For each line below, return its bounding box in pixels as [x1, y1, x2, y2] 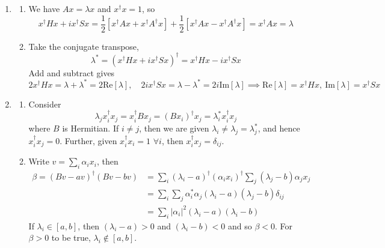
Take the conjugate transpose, [28, 40, 139, 52]
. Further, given [60, 134, 117, 147]
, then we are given [139, 122, 209, 135]
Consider [28, 97, 61, 110]
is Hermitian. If [62, 122, 119, 135]
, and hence [257, 122, 300, 135]
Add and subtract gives [28, 66, 115, 79]
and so [227, 219, 252, 232]
